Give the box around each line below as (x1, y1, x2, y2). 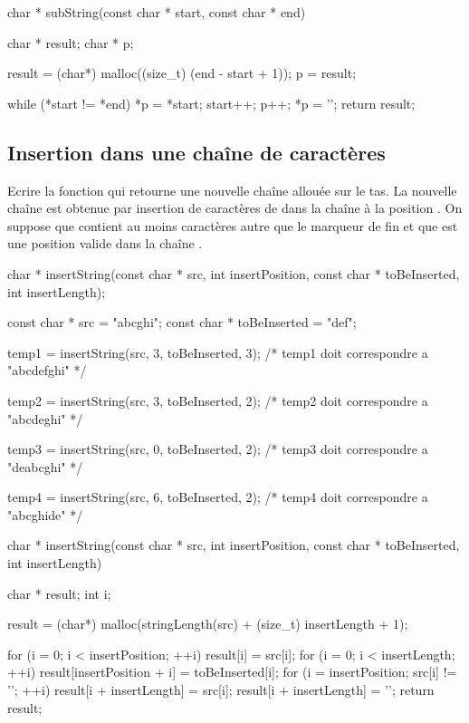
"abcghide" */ (7, 505, 83, 524)
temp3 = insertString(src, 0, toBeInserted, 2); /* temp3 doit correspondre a (7, 439, 428, 458)
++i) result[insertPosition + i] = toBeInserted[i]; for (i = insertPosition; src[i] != (7, 662, 457, 681)
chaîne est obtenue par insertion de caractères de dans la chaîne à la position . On (7, 198, 463, 217)
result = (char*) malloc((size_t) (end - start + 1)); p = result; (7, 63, 357, 82)
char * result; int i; (7, 583, 111, 602)
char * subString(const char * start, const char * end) (7, 3, 306, 21)
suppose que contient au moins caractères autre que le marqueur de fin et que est (7, 216, 458, 235)
